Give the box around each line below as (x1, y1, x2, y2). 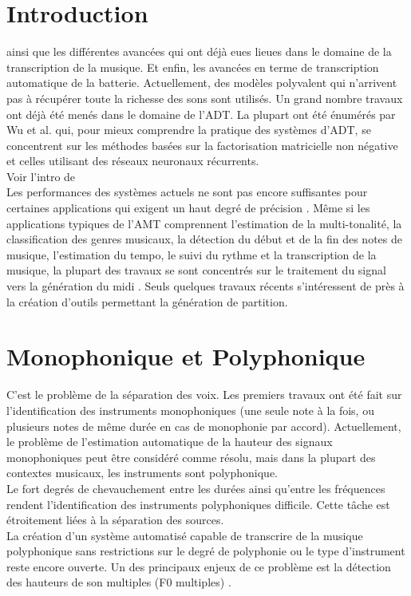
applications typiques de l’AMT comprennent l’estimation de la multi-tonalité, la (6, 215, 402, 231)
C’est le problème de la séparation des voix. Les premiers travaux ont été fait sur (6, 386, 402, 403)
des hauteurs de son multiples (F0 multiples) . (6, 574, 231, 590)
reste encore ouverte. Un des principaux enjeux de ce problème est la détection (6, 558, 391, 574)
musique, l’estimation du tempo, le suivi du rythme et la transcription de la (6, 246, 377, 262)
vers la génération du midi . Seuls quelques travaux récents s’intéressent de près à (6, 278, 405, 294)
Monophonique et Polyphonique (6, 340, 366, 373)
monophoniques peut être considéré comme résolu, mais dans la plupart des (6, 448, 376, 465)
